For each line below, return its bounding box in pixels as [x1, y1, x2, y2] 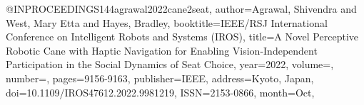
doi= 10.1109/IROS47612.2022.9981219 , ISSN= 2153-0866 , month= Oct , [6, 84, 315, 99]
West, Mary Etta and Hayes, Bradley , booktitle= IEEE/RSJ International [6, 15, 328, 30]
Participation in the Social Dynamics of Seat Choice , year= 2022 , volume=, [6, 57, 334, 72]
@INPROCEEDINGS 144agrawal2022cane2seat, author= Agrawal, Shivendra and [6, 1, 357, 16]
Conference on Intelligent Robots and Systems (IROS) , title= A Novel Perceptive [6, 29, 358, 44]
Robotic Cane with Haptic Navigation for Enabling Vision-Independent [6, 43, 318, 57]
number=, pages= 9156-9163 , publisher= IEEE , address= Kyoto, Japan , [6, 70, 314, 85]
